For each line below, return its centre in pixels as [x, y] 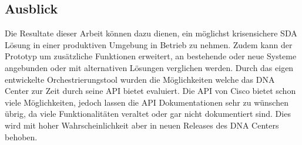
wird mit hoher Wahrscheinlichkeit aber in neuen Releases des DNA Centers [142, 125]
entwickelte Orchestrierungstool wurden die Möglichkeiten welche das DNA [140, 79]
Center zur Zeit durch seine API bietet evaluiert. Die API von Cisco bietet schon [150, 91]
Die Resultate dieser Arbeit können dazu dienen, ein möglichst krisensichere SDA [151, 33]
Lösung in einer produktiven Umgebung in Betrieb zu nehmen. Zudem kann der [149, 44]
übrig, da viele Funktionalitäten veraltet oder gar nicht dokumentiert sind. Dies [148, 114]
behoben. [21, 136]
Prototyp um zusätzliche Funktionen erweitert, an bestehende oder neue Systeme [151, 56]
